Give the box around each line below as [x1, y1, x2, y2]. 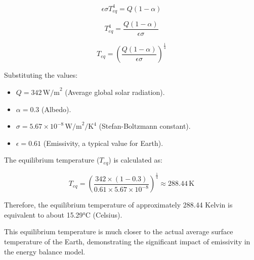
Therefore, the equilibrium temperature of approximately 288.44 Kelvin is [4, 199, 233, 210]
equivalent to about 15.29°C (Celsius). [4, 209, 122, 220]
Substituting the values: [4, 70, 78, 80]
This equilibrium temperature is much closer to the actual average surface [4, 226, 233, 237]
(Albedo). [41, 103, 71, 114]
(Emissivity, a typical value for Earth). [43, 137, 163, 148]
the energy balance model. [4, 246, 86, 256]
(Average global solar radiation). [65, 86, 165, 97]
